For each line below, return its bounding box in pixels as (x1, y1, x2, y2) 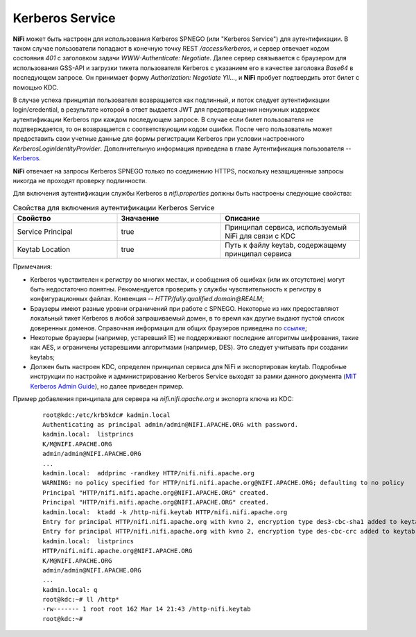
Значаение (121, 214, 159, 223)
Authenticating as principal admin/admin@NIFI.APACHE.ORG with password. (42, 421, 299, 429)
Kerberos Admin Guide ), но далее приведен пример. (30, 382, 184, 390)
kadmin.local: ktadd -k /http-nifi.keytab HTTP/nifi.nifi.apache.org (42, 508, 288, 516)
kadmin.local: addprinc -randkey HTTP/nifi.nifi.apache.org (42, 469, 254, 477)
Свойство (17, 214, 51, 223)
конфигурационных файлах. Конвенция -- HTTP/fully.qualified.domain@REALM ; (30, 295, 264, 303)
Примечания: (12, 262, 53, 271)
